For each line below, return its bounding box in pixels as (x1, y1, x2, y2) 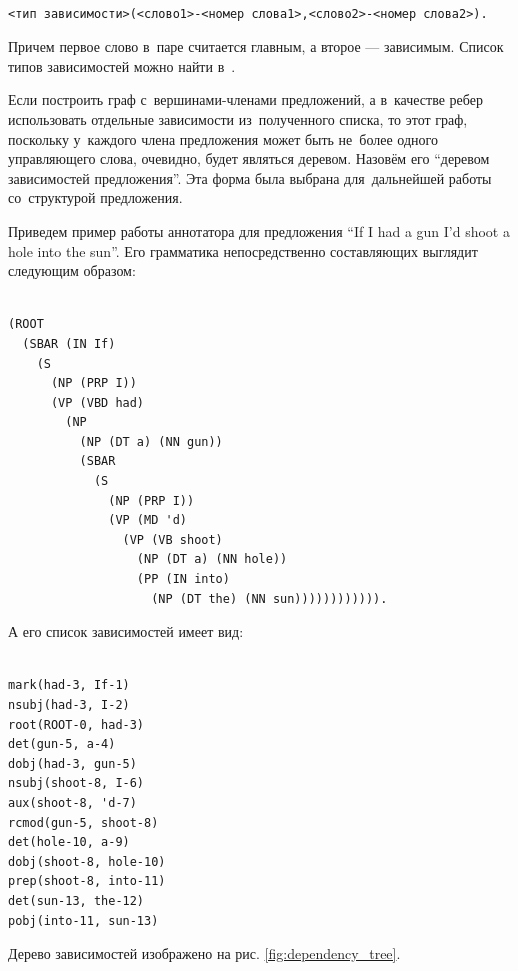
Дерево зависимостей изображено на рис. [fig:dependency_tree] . (8, 943, 401, 964)
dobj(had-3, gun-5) (8, 756, 137, 771)
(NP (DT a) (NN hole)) (136, 552, 288, 567)
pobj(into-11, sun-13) (8, 913, 159, 928)
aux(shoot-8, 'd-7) (8, 795, 137, 810)
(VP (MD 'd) (108, 513, 187, 528)
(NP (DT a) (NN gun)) (79, 434, 223, 449)
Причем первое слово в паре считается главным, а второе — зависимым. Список (8, 36, 504, 57)
